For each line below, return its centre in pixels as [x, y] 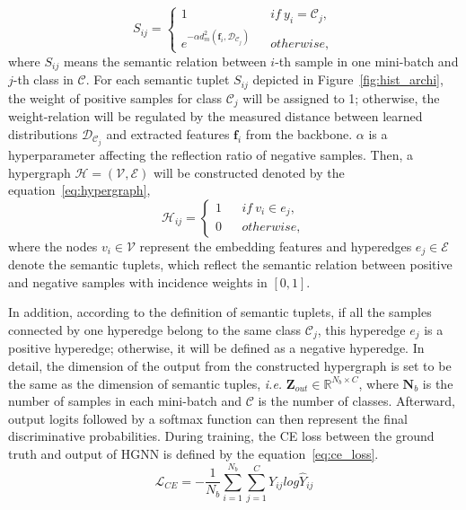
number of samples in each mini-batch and [125, 401]
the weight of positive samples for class [115, 97]
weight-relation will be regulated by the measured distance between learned [215, 116]
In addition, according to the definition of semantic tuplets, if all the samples [220, 312]
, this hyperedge [361, 329]
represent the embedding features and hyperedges [276, 246]
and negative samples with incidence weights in [138, 281]
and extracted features [168, 133]
